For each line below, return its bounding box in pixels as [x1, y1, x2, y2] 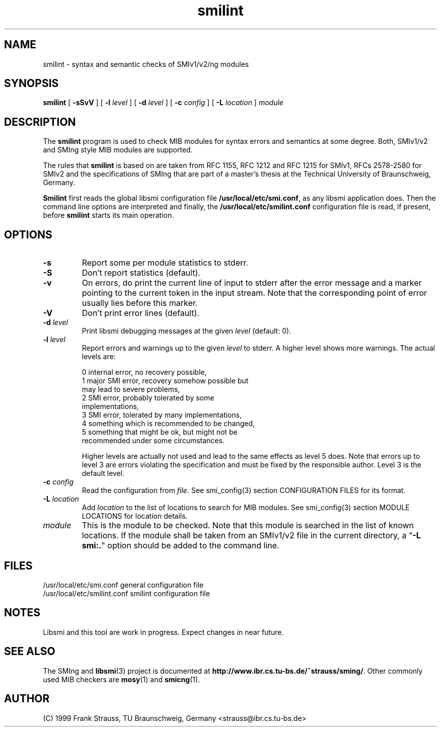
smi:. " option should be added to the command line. [82, 540, 279, 551]
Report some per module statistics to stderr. [82, 258, 248, 268]
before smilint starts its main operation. [43, 211, 174, 220]
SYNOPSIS [4, 77, 59, 90]
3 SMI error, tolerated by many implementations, [82, 411, 242, 420]
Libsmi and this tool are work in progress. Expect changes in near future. [43, 627, 284, 636]
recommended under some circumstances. [82, 436, 225, 445]
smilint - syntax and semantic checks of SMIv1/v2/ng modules [43, 59, 249, 68]
